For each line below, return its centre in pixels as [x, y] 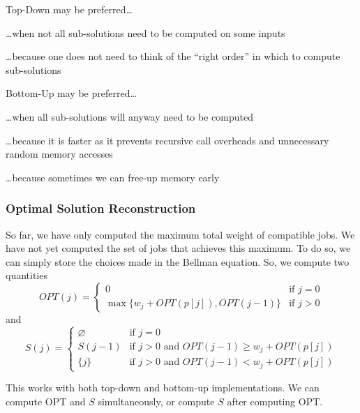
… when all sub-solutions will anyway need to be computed [129, 116]
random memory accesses [59, 154]
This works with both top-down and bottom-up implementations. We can [163, 388]
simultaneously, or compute [156, 401]
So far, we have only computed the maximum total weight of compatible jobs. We [180, 234]
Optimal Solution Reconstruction [101, 208]
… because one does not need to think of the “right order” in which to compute [173, 56]
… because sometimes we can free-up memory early [113, 177]
